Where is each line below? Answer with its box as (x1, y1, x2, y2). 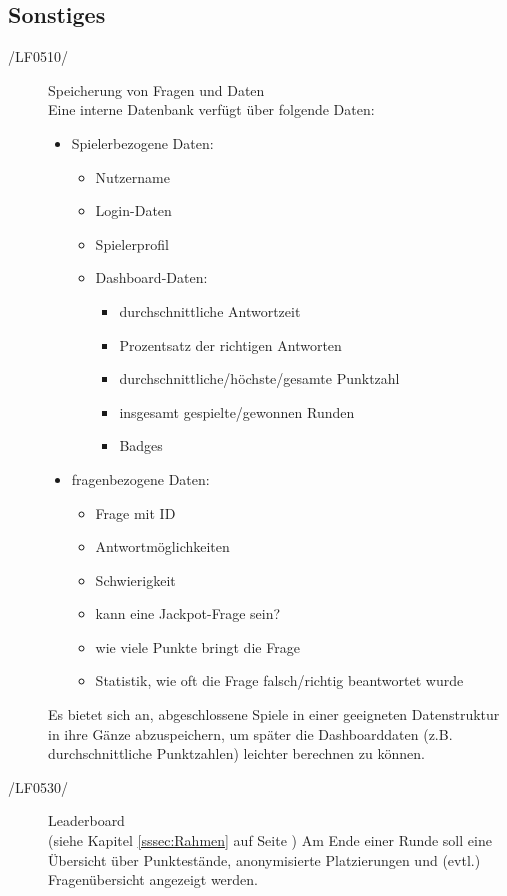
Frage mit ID (95, 502, 176, 523)
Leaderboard (48, 810, 125, 831)
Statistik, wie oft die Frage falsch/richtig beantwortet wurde (95, 670, 464, 691)
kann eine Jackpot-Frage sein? (95, 603, 281, 624)
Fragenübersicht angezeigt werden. (48, 869, 258, 890)
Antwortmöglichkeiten (95, 536, 230, 557)
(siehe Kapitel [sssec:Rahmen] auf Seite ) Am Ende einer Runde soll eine (48, 830, 492, 851)
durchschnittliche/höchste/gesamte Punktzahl (119, 368, 400, 389)
